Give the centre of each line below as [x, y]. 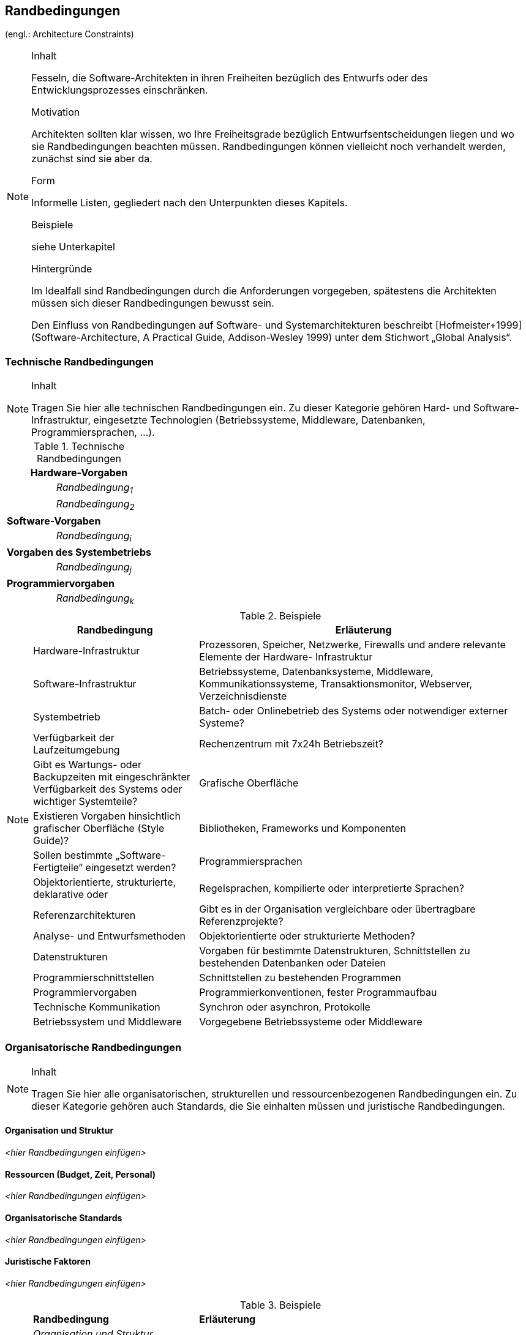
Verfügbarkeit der [74, 738]
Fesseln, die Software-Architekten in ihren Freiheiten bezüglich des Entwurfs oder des [230, 78]
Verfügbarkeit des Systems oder [108, 789]
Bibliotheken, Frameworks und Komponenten [303, 828]
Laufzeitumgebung [77, 750]
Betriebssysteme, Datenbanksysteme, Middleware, [316, 672]
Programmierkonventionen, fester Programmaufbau [318, 993]
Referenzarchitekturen [85, 915]
